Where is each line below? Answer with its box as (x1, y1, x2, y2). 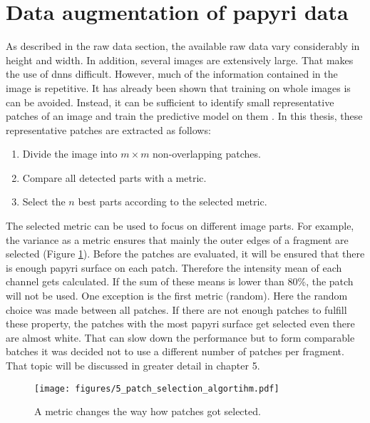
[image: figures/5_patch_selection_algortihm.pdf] (34, 383, 279, 394)
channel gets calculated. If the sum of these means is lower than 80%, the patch (6, 274, 354, 289)
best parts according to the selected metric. (78, 194, 267, 209)
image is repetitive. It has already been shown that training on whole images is (6, 80, 351, 95)
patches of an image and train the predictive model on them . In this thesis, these (6, 108, 363, 123)
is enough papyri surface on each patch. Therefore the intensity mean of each (6, 260, 342, 275)
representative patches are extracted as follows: (6, 122, 211, 137)
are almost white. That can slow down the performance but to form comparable (6, 330, 355, 345)
